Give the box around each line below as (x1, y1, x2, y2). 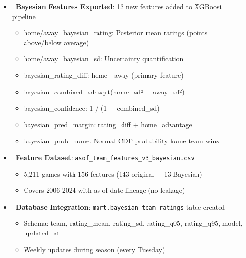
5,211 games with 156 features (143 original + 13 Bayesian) (24, 168, 202, 179)
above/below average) (24, 37, 89, 47)
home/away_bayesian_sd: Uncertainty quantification (24, 53, 184, 64)
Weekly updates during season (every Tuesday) (24, 244, 165, 254)
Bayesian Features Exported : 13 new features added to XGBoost (15, 1, 222, 11)
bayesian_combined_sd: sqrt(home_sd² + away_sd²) (24, 86, 185, 96)
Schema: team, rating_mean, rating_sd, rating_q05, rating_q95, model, (24, 218, 243, 228)
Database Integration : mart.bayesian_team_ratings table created (15, 201, 225, 211)
